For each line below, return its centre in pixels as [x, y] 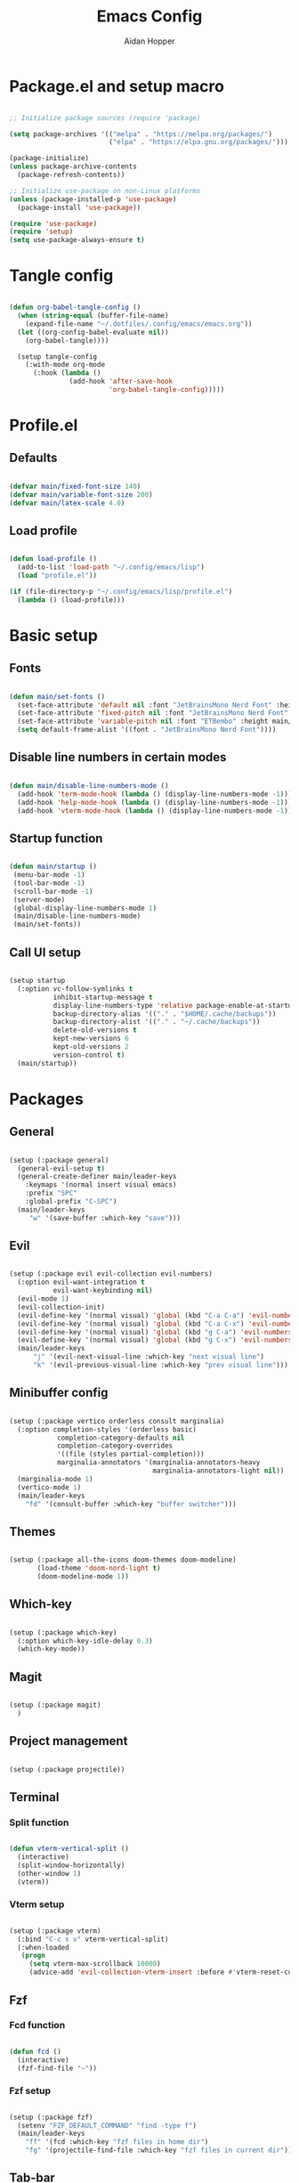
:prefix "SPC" [51, 1193]
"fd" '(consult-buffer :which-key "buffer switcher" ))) [131, 1504]
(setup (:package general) [59, 1160]
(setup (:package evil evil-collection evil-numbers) [111, 1274]
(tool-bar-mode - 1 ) [49, 883]
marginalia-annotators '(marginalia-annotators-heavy [158, 1463]
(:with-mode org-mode [65, 365]
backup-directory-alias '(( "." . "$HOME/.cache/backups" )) [165, 1014]
